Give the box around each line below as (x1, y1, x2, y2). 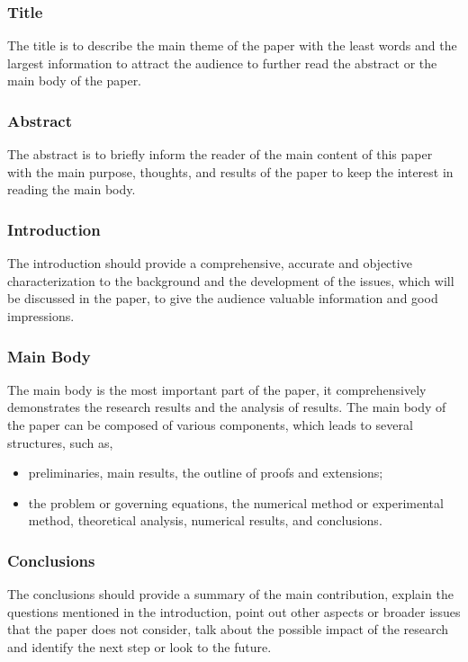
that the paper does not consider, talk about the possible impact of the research (7, 620, 449, 639)
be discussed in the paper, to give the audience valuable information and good (7, 289, 438, 308)
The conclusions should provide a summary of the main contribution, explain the (7, 585, 454, 604)
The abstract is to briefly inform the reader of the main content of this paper (7, 145, 433, 164)
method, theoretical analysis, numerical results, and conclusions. (28, 511, 382, 530)
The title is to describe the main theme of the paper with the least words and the (7, 36, 457, 55)
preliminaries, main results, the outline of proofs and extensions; (28, 463, 383, 482)
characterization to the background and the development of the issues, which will (7, 271, 454, 290)
